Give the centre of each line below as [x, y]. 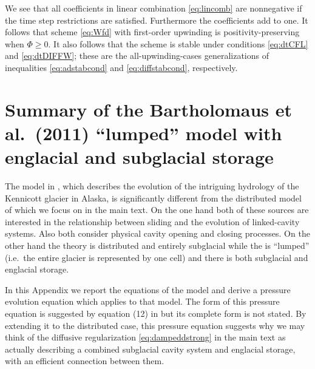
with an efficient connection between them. [85, 361]
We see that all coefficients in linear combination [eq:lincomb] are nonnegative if [154, 8]
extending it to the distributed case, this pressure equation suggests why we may [155, 325]
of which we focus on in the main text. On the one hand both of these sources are [157, 210]
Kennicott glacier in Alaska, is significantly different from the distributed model [153, 198]
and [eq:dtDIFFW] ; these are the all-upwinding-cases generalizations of [137, 56]
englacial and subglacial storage [139, 157]
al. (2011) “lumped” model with [144, 133]
